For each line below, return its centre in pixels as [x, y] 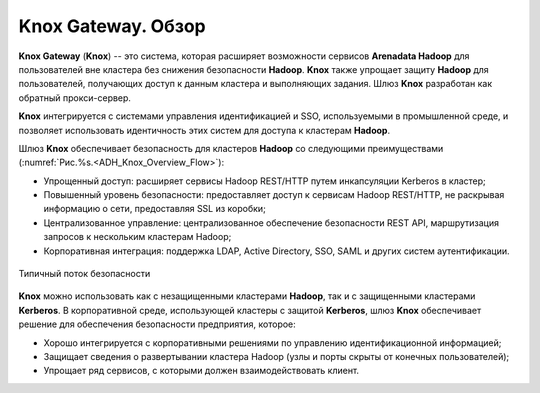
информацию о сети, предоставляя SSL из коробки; [155, 209]
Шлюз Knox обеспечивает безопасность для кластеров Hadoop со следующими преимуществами [231, 148]
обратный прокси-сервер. [75, 97]
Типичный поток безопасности [84, 274]
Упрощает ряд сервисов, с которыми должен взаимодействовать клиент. [201, 371]
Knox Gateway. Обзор [112, 26]
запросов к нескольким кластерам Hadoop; [137, 237]
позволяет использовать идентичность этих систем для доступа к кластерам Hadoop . [204, 130]
